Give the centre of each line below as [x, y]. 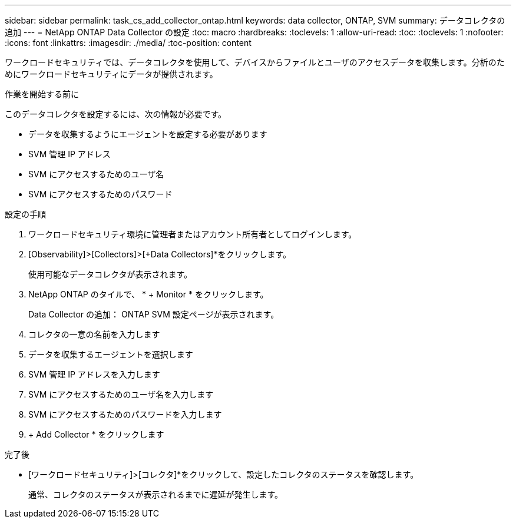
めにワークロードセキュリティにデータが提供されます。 [111, 74]
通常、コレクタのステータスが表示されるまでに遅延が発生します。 [156, 494]
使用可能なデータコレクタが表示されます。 [110, 274]
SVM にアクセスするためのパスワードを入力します [125, 414]
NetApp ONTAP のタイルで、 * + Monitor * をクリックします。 [148, 294]
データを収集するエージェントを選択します [111, 354]
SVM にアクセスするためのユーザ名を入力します [121, 394]
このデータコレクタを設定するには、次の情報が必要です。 [116, 114]
